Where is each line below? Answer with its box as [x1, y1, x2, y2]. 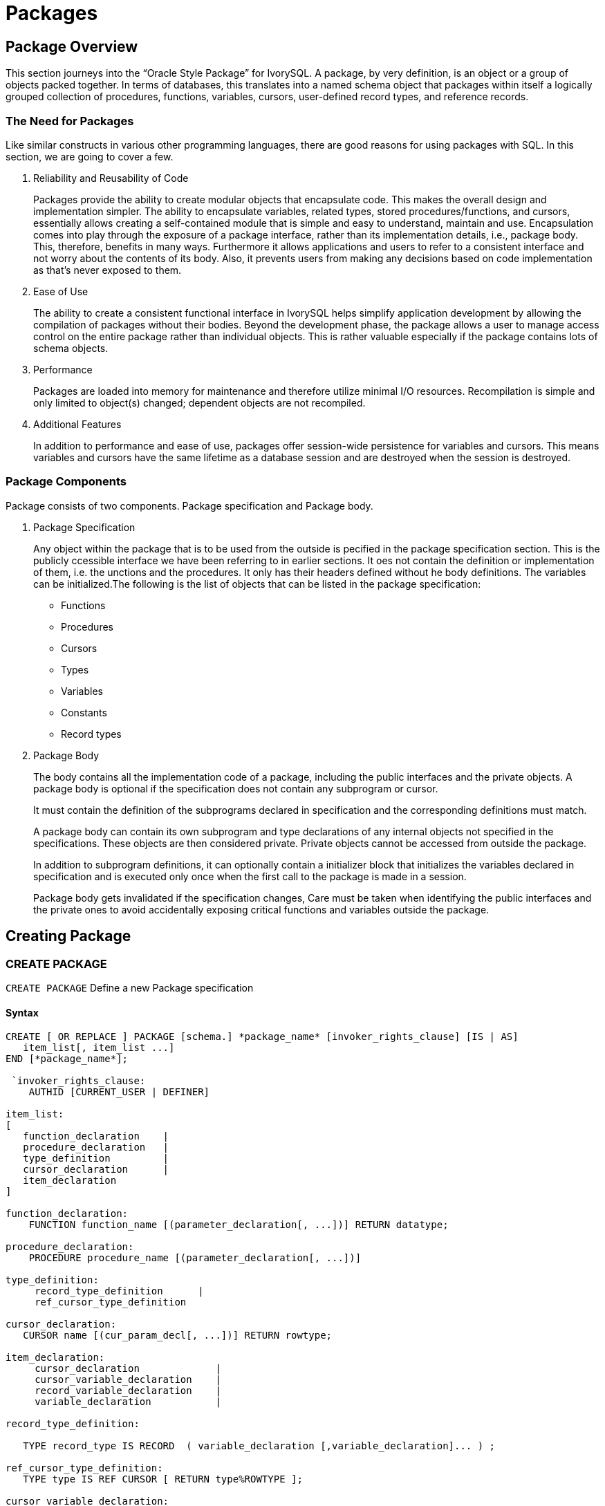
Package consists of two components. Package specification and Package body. [6, 499, 373, 512]
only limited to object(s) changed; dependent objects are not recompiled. [33, 396, 366, 409]
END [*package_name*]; [6, 1053, 129, 1065]
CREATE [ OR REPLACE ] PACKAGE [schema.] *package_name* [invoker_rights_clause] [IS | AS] [6, 1031, 519, 1043]
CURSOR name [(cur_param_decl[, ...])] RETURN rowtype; [23, 1330, 333, 1341]
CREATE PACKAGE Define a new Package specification [6, 981, 254, 994]
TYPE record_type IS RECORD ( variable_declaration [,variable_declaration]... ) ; [23, 1440, 496, 1452]
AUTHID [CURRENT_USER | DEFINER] [28, 1086, 210, 1098]
